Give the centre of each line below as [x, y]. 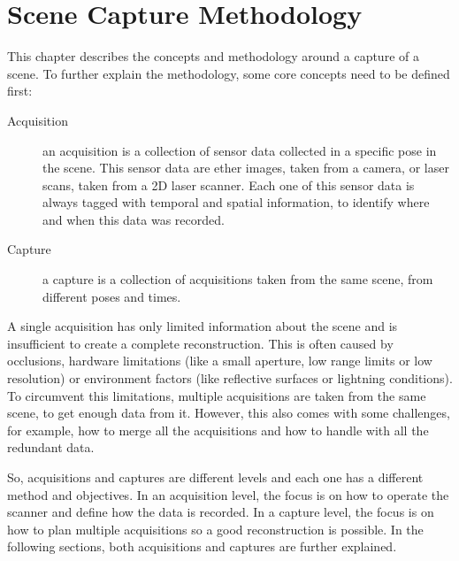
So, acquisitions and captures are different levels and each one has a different [215, 477]
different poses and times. [112, 296]
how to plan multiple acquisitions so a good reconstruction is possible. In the [215, 529]
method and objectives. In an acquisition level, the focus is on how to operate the [228, 494]
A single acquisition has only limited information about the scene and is [203, 326]
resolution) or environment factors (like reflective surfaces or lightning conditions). [230, 378]
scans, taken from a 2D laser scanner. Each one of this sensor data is [229, 184]
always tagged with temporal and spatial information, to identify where [236, 202]
